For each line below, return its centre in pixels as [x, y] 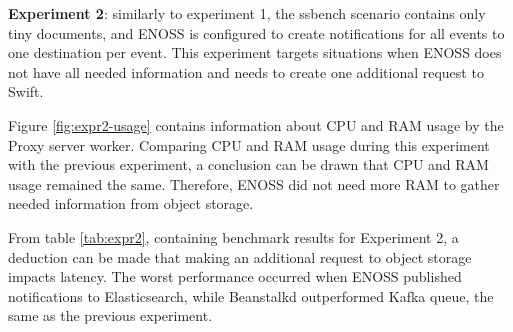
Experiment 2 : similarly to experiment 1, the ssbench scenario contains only [247, 13]
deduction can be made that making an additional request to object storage [240, 256]
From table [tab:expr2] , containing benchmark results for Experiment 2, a [233, 236]
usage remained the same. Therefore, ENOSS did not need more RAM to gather [254, 183]
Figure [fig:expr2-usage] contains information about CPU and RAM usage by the [256, 124]
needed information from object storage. [131, 203]
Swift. [26, 91]
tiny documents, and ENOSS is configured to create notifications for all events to [256, 32]
